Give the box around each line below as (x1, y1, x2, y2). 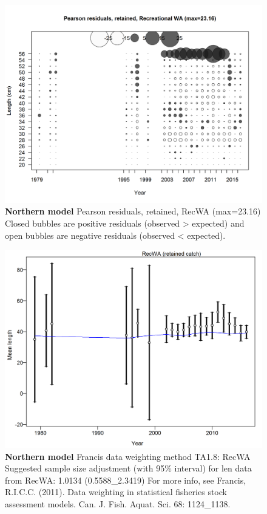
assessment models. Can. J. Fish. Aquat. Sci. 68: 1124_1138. (5, 498, 231, 510)
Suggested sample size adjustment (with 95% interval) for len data (5, 462, 252, 475)
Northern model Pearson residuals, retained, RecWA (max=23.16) (5, 205, 261, 218)
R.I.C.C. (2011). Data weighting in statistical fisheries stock (5, 485, 227, 498)
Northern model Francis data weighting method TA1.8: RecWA (5, 450, 251, 462)
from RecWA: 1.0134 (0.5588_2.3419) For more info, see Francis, (5, 473, 246, 486)
